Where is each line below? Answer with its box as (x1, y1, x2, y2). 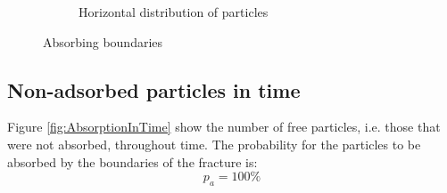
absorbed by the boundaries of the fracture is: (7, 152, 258, 171)
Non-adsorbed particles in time (7, 76, 301, 103)
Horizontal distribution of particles (79, 3, 269, 20)
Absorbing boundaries (43, 32, 163, 51)
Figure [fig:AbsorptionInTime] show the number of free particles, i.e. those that (7, 117, 441, 136)
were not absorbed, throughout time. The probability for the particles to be (7, 134, 421, 153)
